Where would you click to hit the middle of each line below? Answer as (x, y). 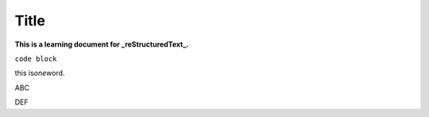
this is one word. (40, 73)
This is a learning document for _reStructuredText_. (102, 44)
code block (36, 58)
